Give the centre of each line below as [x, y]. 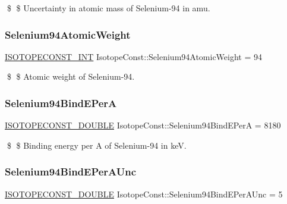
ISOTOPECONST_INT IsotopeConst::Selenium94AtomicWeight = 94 [134, 56]
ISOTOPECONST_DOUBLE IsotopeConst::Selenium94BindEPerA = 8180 [143, 125]
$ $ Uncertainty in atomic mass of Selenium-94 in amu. [108, 8]
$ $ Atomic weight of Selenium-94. [71, 76]
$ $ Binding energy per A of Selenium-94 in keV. [97, 145]
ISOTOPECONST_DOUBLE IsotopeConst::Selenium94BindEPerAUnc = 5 [144, 194]
